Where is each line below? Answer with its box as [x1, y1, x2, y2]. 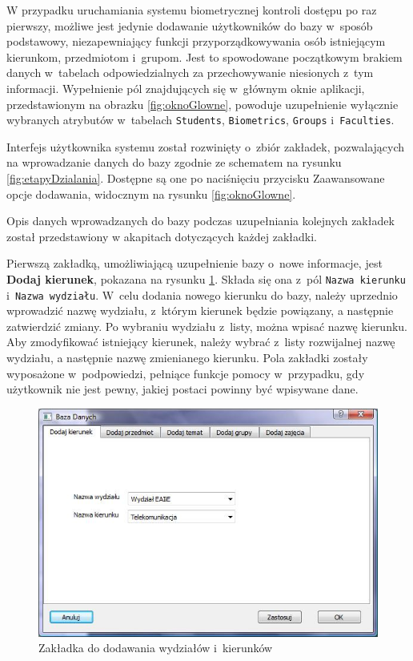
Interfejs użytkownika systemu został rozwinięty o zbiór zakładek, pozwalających [6, 138, 405, 155]
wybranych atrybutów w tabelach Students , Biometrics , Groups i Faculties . [6, 111, 395, 128]
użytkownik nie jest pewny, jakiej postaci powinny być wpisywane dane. [6, 381, 359, 397]
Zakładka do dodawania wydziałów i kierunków [38, 639, 273, 656]
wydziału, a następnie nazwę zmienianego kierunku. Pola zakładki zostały [6, 349, 368, 366]
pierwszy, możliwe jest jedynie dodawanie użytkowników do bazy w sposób [6, 17, 373, 34]
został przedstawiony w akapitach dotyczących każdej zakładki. [6, 228, 317, 244]
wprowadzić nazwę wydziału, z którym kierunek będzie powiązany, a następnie [6, 302, 394, 319]
